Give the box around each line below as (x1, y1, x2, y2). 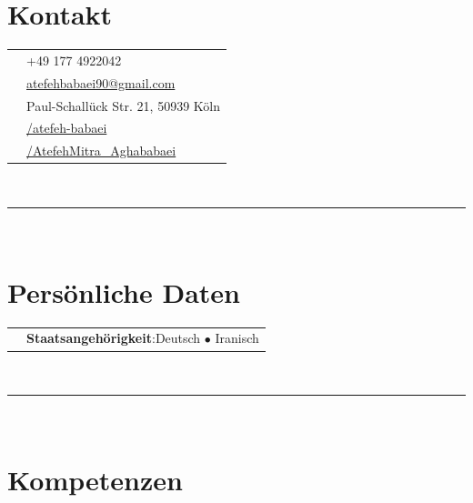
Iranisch (215, 328, 259, 347)
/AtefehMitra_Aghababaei (26, 141, 176, 160)
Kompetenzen (7, 460, 183, 498)
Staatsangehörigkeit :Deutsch (26, 328, 201, 347)
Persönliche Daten (7, 273, 241, 310)
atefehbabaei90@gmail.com (26, 73, 176, 92)
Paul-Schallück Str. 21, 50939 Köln (26, 96, 220, 115)
